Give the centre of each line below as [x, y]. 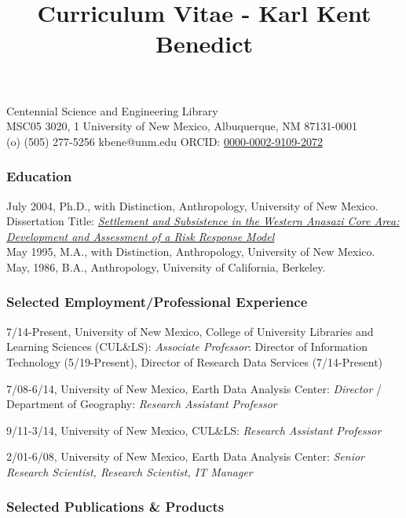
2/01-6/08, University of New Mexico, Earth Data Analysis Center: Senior [185, 456]
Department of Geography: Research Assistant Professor [142, 404]
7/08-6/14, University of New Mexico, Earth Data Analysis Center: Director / [194, 388]
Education [39, 176]
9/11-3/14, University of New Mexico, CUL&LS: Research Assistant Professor [194, 430]
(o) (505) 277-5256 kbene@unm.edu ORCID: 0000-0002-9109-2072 [165, 141]
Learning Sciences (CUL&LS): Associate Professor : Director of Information [187, 347]
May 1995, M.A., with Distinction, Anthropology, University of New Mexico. [191, 252]
